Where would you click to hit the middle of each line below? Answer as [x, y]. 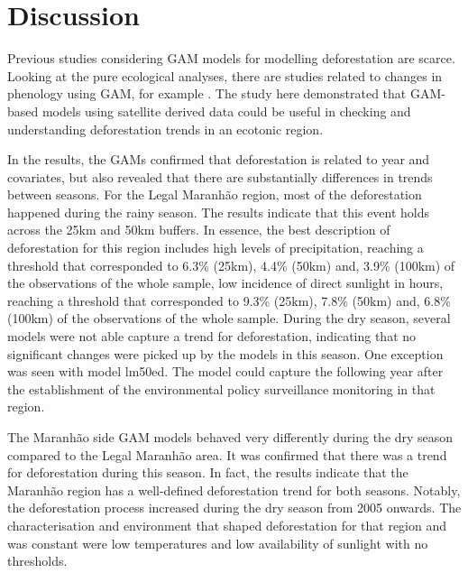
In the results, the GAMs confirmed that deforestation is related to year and [219, 159]
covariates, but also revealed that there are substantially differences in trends [220, 176]
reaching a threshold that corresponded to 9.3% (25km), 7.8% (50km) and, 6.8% [229, 300]
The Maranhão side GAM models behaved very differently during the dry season [230, 437]
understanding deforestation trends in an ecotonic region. [165, 129]
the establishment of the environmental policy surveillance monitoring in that [221, 388]
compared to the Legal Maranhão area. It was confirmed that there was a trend [227, 454]
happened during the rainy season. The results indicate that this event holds [219, 212]
